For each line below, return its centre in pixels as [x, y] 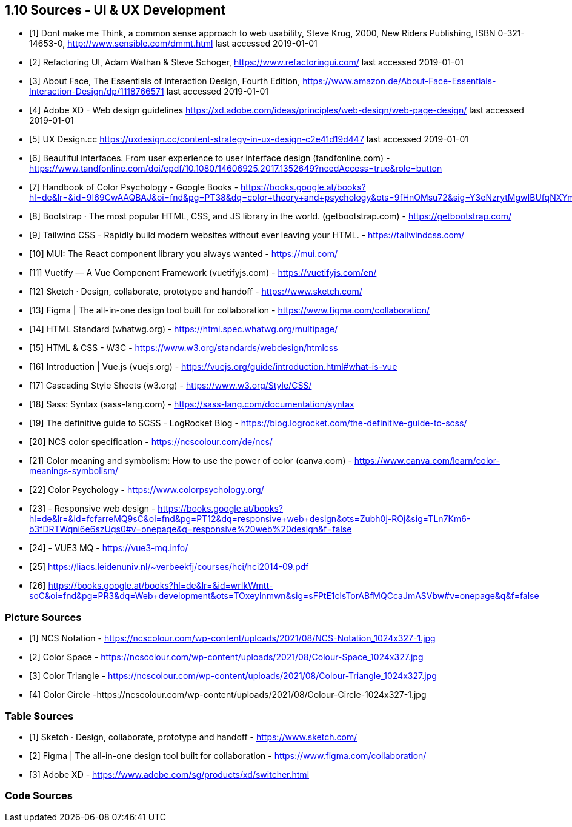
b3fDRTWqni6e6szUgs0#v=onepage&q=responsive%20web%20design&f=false [191, 529]
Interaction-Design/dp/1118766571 [97, 92]
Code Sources [39, 796]
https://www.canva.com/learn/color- [427, 461]
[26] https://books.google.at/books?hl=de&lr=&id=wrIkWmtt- [151, 586]
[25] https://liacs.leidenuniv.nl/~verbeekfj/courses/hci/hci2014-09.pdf [169, 567]
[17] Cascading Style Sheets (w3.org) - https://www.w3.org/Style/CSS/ [171, 386]
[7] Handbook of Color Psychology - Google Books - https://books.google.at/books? [198, 187]
